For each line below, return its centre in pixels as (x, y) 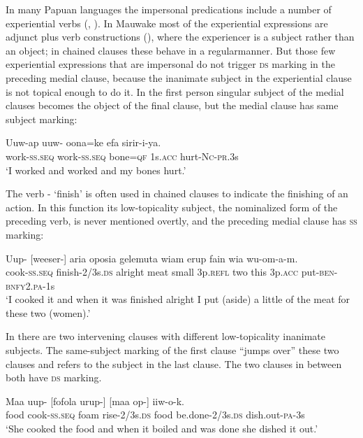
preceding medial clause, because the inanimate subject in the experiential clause (179, 77)
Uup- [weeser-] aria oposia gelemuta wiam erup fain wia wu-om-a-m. (152, 258)
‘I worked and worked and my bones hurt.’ (96, 170)
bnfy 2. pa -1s (30, 285)
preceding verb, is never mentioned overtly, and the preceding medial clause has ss (181, 221)
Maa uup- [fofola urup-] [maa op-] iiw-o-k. (95, 401)
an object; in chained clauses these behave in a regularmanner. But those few (171, 50)
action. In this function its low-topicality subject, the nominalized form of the (172, 207)
